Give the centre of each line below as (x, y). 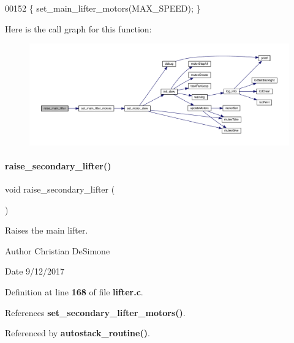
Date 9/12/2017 (35, 271)
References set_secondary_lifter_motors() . (95, 312)
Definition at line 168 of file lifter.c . (74, 292)
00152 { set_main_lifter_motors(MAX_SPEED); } (103, 8)
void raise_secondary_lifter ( (60, 189)
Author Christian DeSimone (58, 250)
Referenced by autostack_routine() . (77, 333)
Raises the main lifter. (47, 230)
